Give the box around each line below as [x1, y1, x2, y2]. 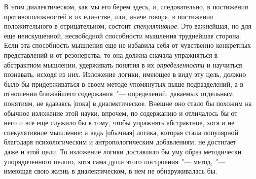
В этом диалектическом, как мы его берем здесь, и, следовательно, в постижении [4, 1, 249, 11]
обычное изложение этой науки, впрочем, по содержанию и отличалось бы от [4, 107, 238, 118]
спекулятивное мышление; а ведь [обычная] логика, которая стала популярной [4, 127, 239, 137]
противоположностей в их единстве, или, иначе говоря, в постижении [4, 11, 214, 21]
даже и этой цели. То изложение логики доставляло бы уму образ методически [4, 146, 242, 156]
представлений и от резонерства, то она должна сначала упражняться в [4, 49, 218, 60]
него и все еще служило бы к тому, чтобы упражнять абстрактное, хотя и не [4, 117, 235, 128]
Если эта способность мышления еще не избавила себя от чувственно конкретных [4, 40, 251, 50]
